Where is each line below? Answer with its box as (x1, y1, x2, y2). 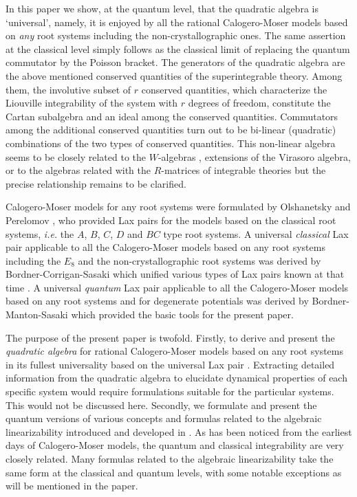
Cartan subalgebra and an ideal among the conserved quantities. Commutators (6, 109, 338, 123)
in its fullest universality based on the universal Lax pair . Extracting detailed (6, 357, 335, 371)
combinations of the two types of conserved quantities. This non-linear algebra (6, 135, 336, 150)
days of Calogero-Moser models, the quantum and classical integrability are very (6, 438, 344, 452)
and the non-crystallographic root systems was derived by (78, 253, 321, 267)
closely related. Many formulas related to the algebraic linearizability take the (6, 452, 334, 465)
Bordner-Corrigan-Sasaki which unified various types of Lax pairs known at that (6, 267, 345, 281)
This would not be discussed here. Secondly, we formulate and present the (6, 397, 317, 412)
